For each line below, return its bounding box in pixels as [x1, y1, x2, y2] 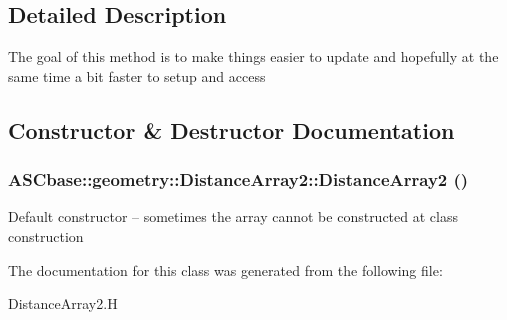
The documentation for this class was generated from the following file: [8, 259, 443, 280]
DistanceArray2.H [8, 293, 118, 314]
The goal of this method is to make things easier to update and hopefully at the [8, 46, 499, 67]
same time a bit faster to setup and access [8, 65, 266, 86]
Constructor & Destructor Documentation [8, 114, 455, 145]
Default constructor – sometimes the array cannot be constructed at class [8, 206, 458, 227]
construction [8, 225, 84, 246]
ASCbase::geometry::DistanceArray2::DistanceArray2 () [8, 167, 469, 192]
